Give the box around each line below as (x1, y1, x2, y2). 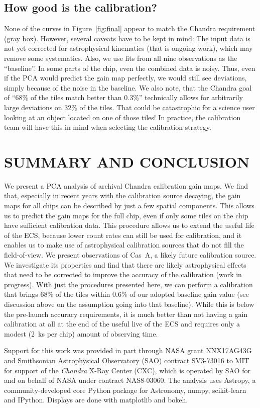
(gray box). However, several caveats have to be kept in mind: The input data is (4, 33, 250, 43)
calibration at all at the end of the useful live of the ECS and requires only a (4, 318, 240, 329)
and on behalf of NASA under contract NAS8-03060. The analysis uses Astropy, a (4, 375, 256, 385)
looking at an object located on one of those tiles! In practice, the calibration (4, 112, 241, 122)
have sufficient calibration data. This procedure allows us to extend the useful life (4, 220, 254, 230)
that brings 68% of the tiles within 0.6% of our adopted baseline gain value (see (4, 289, 249, 299)
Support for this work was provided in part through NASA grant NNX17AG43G (4, 345, 252, 356)
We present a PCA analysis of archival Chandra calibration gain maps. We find (4, 180, 248, 191)
